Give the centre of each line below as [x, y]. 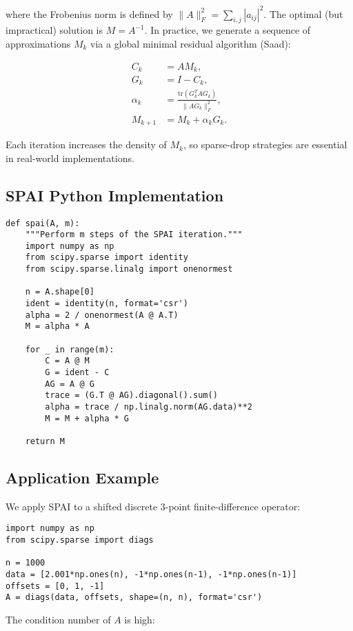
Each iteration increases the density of [86, 144]
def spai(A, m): [43, 223]
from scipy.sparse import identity [107, 258]
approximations [38, 43]
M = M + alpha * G [87, 418]
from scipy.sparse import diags [80, 540]
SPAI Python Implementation [115, 195]
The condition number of [58, 620]
